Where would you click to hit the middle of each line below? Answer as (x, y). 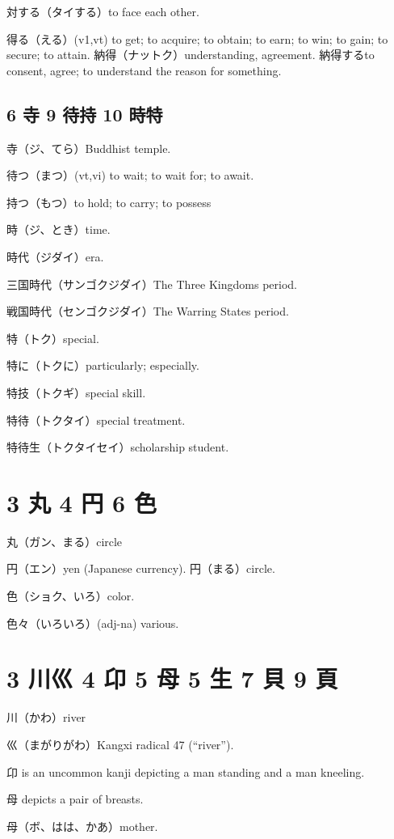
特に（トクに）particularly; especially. (103, 365)
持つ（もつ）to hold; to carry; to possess (109, 202)
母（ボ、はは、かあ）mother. (82, 826)
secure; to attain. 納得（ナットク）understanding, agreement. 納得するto (191, 55)
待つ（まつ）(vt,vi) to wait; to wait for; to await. (130, 175)
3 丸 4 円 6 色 (82, 502)
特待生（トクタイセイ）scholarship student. (118, 447)
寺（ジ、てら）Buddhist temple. (89, 148)
